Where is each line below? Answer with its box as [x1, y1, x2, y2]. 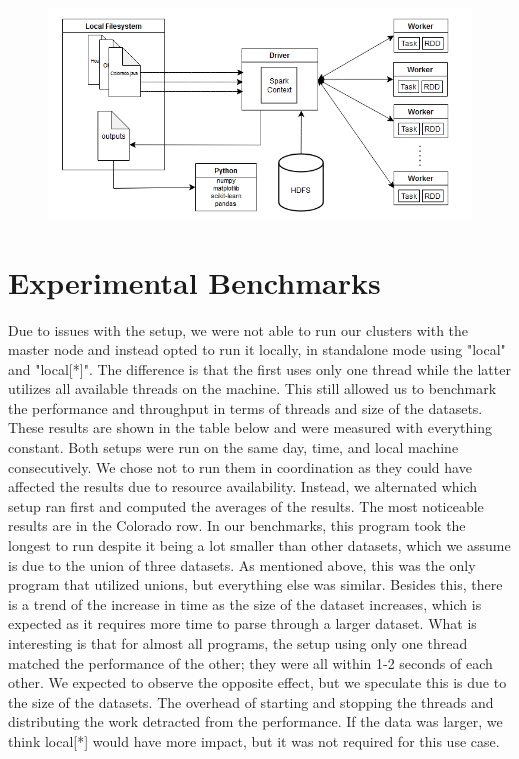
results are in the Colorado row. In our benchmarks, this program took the [8, 515, 466, 536]
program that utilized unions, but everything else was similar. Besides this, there [8, 574, 503, 595]
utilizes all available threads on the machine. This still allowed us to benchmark [8, 378, 497, 399]
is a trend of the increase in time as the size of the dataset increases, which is [8, 593, 482, 614]
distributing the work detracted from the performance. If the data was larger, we [8, 711, 503, 732]
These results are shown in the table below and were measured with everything [8, 417, 492, 438]
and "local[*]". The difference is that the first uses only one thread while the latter [8, 358, 511, 379]
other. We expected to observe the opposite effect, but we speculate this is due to [8, 672, 507, 693]
